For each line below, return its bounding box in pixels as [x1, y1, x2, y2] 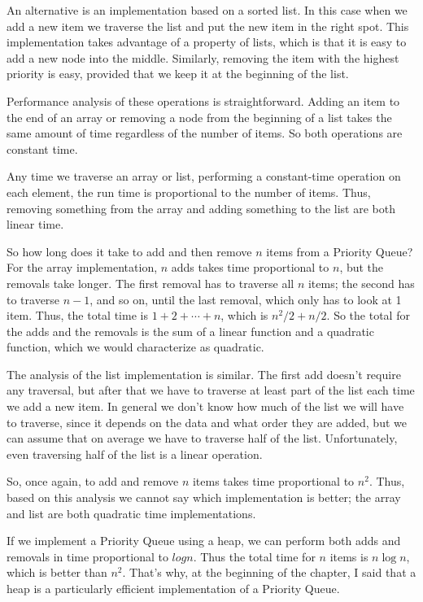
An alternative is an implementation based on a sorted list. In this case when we [7, 2, 408, 18]
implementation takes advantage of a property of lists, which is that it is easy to [7, 33, 407, 50]
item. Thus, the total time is [7, 307, 148, 324]
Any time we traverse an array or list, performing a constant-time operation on [7, 168, 401, 185]
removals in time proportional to [7, 547, 168, 565]
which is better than [7, 564, 107, 581]
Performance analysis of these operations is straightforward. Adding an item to [7, 92, 400, 109]
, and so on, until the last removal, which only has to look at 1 [89, 290, 402, 308]
